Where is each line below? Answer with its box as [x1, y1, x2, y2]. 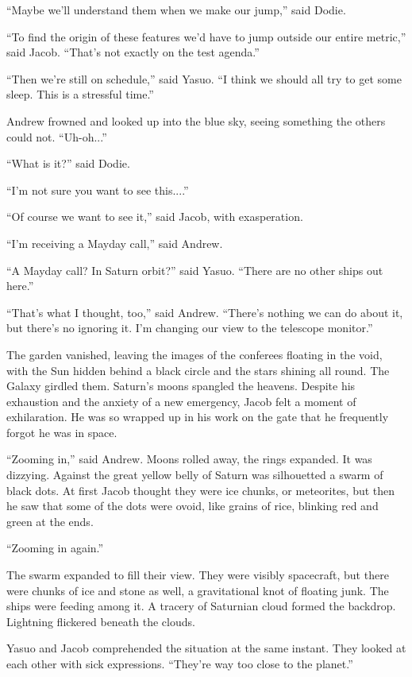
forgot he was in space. [6, 424, 117, 440]
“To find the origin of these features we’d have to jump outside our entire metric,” [6, 28, 406, 44]
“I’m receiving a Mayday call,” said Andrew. [6, 234, 223, 251]
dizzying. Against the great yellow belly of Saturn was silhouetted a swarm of [6, 466, 383, 483]
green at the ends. [6, 513, 94, 529]
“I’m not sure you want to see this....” [6, 181, 189, 198]
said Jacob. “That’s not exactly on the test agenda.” [6, 44, 260, 60]
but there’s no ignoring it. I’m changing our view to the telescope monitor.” [6, 319, 373, 336]
